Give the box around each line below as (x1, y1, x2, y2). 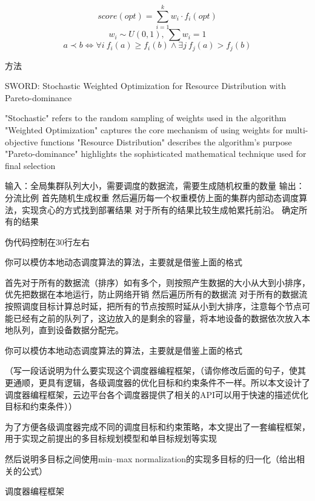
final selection (5, 159, 56, 171)
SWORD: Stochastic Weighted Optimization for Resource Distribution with (5, 79, 286, 92)
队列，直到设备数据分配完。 (13, 323, 124, 336)
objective (5, 135, 38, 148)
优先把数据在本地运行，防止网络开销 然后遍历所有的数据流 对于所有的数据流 (5, 288, 308, 300)
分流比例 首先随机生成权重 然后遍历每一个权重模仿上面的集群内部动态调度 (5, 191, 299, 204)
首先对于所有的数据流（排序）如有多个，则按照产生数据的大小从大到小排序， (5, 276, 310, 288)
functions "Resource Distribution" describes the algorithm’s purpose (41, 135, 292, 148)
